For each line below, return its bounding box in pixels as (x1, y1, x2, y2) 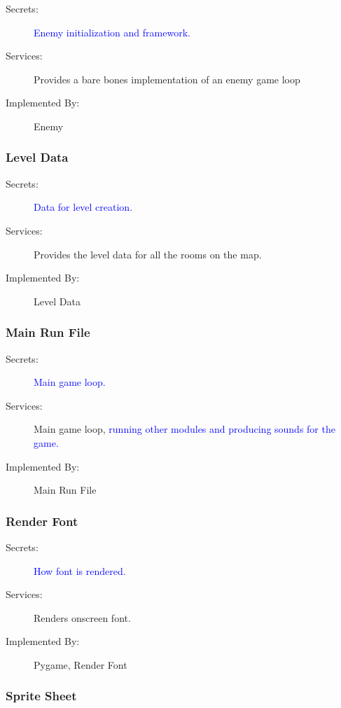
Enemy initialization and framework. (34, 25, 190, 39)
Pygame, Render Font (34, 657, 127, 672)
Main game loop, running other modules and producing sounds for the (34, 422, 335, 436)
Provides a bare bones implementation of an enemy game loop (34, 71, 300, 86)
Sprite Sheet (6, 687, 77, 704)
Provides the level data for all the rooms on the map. (34, 247, 262, 261)
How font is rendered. (34, 563, 126, 578)
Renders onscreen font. (34, 610, 131, 625)
